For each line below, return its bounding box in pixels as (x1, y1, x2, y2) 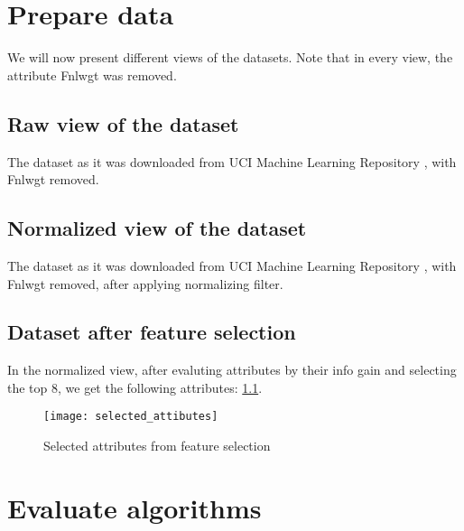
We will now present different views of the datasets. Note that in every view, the (7, 48, 453, 67)
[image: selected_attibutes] (43, 410, 218, 424)
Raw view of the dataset (7, 109, 239, 137)
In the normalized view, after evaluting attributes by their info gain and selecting (7, 360, 457, 379)
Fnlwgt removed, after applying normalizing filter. (7, 274, 283, 293)
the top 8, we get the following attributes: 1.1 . (7, 377, 263, 396)
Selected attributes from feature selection (43, 436, 271, 455)
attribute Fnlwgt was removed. (7, 65, 177, 84)
